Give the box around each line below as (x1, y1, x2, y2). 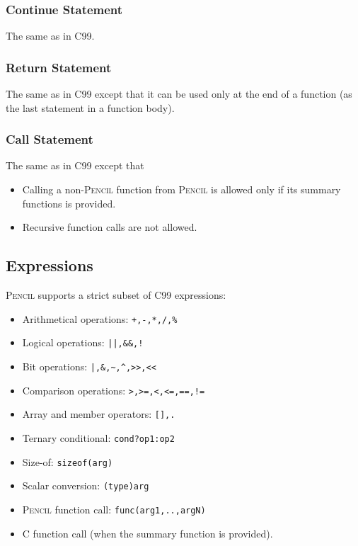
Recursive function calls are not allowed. (22, 220, 197, 234)
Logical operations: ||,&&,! (22, 335, 144, 350)
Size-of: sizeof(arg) (22, 454, 113, 469)
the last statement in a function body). (6, 100, 175, 115)
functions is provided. (22, 195, 116, 210)
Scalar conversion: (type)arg (22, 478, 149, 493)
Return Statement (6, 58, 112, 76)
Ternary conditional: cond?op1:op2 (22, 430, 175, 445)
